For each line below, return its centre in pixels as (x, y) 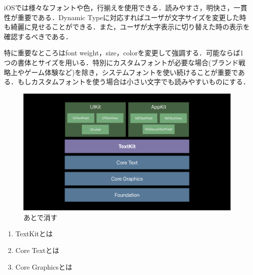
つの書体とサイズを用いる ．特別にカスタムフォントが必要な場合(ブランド (121, 62)
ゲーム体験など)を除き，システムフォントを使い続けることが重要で (131, 72)
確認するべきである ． (38, 36)
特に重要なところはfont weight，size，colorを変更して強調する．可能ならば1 (124, 53)
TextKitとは (34, 234)
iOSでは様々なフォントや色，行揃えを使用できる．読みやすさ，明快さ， (119, 7)
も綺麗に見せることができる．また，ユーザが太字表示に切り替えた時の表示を (127, 27)
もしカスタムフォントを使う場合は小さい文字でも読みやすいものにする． (134, 82)
